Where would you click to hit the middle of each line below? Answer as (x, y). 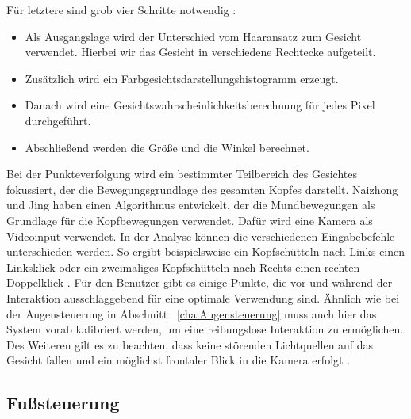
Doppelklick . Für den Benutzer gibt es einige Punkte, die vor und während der (200, 282)
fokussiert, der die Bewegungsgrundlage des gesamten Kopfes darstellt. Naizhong (202, 189)
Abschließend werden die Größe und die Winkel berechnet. (167, 147)
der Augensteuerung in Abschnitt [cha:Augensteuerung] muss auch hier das (192, 313)
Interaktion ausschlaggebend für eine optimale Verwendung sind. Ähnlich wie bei (203, 297)
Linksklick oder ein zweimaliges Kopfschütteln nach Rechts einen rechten (183, 267)
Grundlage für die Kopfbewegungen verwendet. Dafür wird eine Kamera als (190, 220)
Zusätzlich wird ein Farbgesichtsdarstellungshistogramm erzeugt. (182, 78)
